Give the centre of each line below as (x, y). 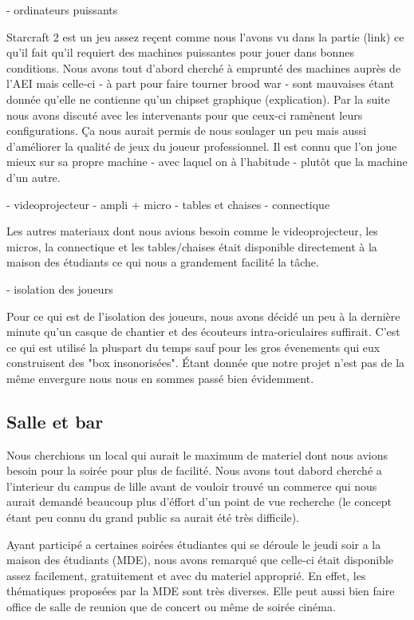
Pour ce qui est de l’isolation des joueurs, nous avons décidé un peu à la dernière (203, 316)
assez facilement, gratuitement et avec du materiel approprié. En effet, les (186, 575)
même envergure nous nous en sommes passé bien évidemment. (160, 378)
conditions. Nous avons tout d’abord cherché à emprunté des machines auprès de (204, 67)
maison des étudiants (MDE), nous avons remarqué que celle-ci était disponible (200, 560)
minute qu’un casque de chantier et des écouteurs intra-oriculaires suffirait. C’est (203, 332)
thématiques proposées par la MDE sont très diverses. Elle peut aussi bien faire (201, 591)
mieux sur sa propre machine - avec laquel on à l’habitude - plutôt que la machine (207, 162)
